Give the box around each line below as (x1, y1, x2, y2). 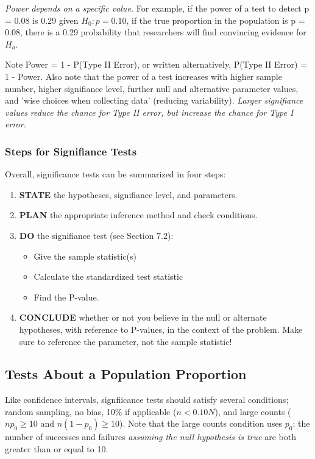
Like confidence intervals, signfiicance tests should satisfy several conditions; (5, 393, 289, 406)
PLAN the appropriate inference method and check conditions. (19, 208, 258, 221)
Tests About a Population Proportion (5, 365, 247, 383)
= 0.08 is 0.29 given (5, 13, 79, 26)
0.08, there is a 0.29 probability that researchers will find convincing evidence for (5, 26, 306, 38)
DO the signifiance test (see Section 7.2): (19, 229, 174, 241)
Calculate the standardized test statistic (34, 270, 183, 283)
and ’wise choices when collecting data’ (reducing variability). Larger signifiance (5, 94, 303, 107)
